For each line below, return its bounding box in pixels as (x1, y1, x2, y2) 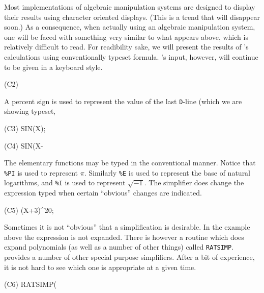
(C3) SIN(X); (4, 123, 46, 133)
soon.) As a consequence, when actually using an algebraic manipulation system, (4, 21, 255, 32)
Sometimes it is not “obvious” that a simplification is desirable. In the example (4, 222, 250, 232)
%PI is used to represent (4, 167, 78, 178)
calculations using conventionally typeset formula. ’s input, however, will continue (4, 51, 258, 62)
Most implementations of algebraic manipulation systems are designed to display (4, 2, 255, 12)
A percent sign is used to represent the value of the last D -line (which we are (4, 95, 242, 106)
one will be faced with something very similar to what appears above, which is (4, 31, 248, 42)
